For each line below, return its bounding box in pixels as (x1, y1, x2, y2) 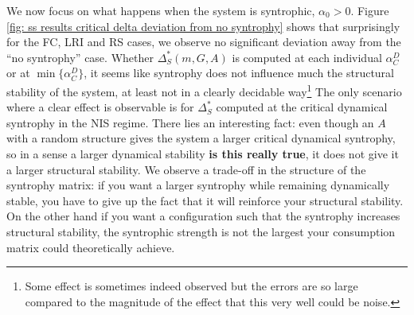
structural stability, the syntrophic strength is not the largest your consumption (6, 223, 396, 239)
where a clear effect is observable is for (6, 99, 194, 115)
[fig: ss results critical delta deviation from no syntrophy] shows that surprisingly (6, 17, 400, 34)
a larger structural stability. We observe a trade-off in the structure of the (6, 161, 366, 177)
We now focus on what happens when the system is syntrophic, (6, 2, 315, 18)
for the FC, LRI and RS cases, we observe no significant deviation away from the (6, 33, 401, 50)
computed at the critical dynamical (216, 99, 388, 115)
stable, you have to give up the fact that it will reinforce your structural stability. (6, 192, 404, 208)
